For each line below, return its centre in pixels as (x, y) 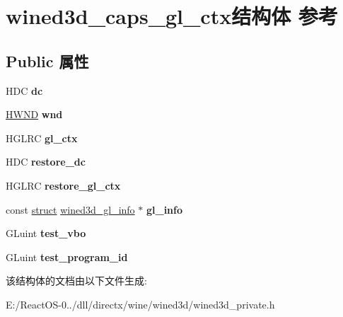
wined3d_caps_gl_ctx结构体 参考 (172, 16)
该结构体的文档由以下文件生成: (76, 281)
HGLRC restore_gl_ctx (63, 185)
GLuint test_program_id (67, 257)
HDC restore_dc (46, 162)
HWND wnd (34, 114)
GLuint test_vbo (46, 233)
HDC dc (24, 90)
